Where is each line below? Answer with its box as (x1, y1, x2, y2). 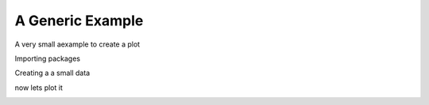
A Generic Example (14, 12, 144, 29)
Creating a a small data (14, 68, 91, 78)
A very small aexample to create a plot (14, 39, 141, 49)
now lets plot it (14, 83, 63, 92)
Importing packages (14, 54, 81, 63)
